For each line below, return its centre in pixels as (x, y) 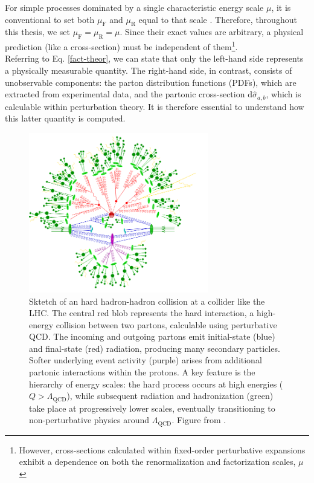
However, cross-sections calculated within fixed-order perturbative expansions (162, 449)
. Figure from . (199, 420)
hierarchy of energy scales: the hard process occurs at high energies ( (156, 384)
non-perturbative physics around (89, 420)
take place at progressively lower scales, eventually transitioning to (152, 408)
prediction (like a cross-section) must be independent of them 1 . (121, 46)
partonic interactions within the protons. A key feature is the (142, 372)
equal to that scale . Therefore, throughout (218, 19)
